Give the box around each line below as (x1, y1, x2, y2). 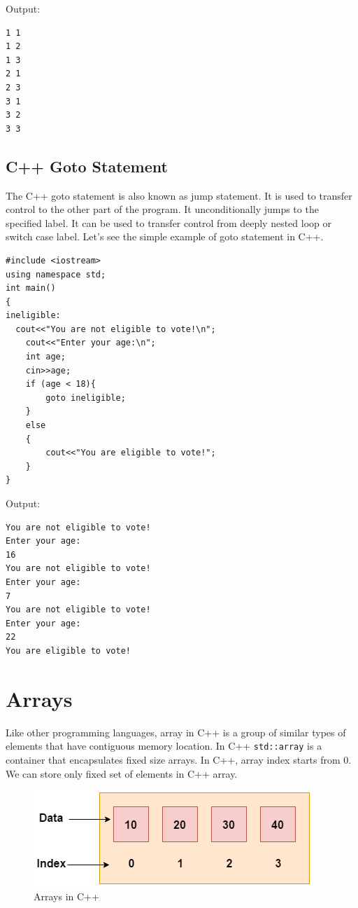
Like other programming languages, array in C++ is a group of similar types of (6, 724, 346, 739)
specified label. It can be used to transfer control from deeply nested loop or (6, 215, 332, 230)
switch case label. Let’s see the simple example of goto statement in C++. (6, 229, 324, 244)
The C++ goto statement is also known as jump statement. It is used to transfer (6, 188, 352, 202)
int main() (6, 283, 56, 294)
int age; (25, 352, 66, 362)
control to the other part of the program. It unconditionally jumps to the (6, 202, 319, 216)
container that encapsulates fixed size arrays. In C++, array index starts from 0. (6, 752, 352, 766)
